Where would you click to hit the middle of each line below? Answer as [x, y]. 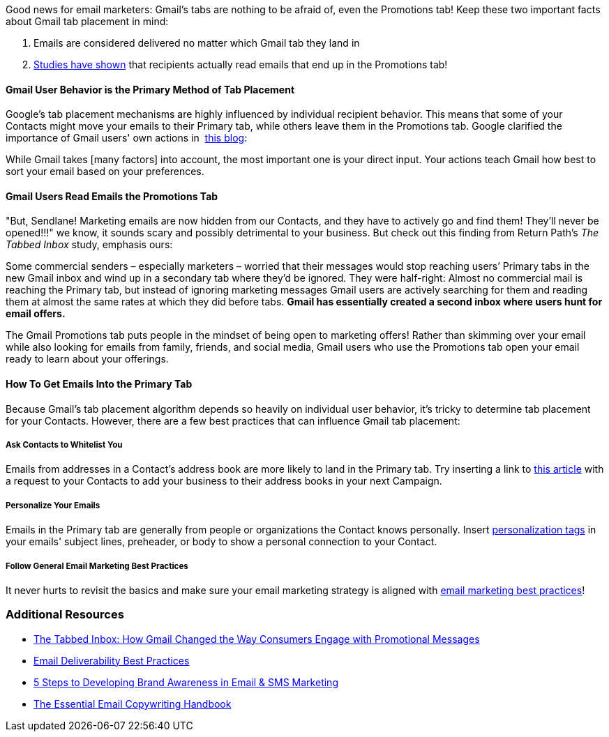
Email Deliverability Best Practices [112, 660]
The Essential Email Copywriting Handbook [133, 704]
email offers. [36, 314]
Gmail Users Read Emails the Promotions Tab [112, 196]
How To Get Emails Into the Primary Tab [99, 384]
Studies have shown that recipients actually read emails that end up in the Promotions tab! [241, 64]
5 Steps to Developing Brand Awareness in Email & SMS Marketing [186, 682]
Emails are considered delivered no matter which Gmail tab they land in [197, 43]
